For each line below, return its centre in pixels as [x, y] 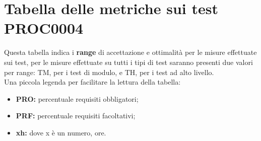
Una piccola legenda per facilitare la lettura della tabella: [92, 82]
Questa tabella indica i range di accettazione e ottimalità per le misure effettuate [130, 52]
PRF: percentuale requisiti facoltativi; [76, 116]
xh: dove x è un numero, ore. [61, 132]
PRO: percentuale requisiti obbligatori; [77, 98]
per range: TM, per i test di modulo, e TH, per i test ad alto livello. [109, 72]
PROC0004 [44, 28]
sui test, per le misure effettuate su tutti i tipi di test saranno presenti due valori [128, 62]
